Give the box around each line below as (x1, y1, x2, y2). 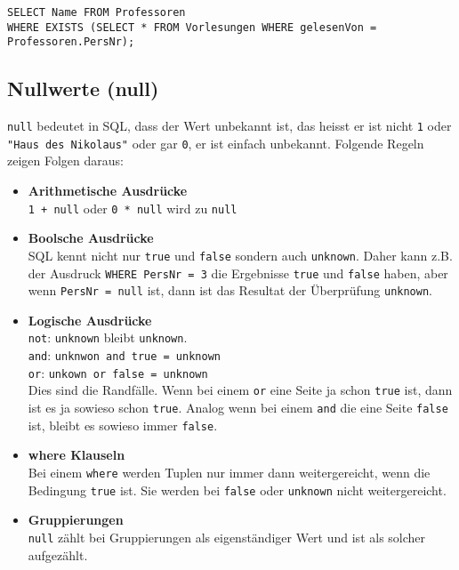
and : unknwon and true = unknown (28, 346, 221, 365)
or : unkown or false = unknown (28, 363, 208, 381)
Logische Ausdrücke (28, 310, 152, 329)
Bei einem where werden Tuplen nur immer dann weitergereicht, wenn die (28, 463, 431, 482)
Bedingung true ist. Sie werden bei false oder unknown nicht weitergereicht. (28, 480, 447, 499)
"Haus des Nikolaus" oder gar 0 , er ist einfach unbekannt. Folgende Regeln (7, 133, 424, 152)
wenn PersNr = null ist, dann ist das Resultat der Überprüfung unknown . (28, 281, 433, 300)
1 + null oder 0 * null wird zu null (28, 198, 238, 217)
